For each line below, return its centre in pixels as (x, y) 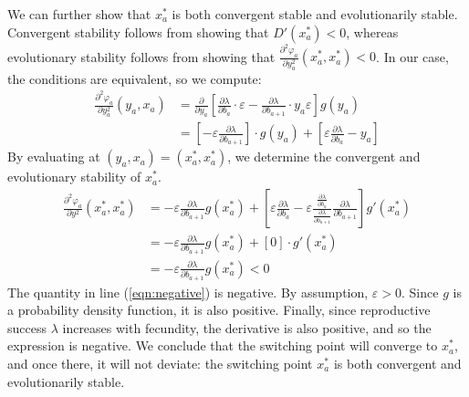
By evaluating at (54, 157)
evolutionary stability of (74, 177)
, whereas (372, 31)
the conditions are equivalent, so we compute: (135, 78)
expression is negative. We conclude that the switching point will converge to (223, 345)
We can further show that (79, 14)
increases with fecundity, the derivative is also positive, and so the (247, 327)
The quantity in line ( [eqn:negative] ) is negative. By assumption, (188, 292)
